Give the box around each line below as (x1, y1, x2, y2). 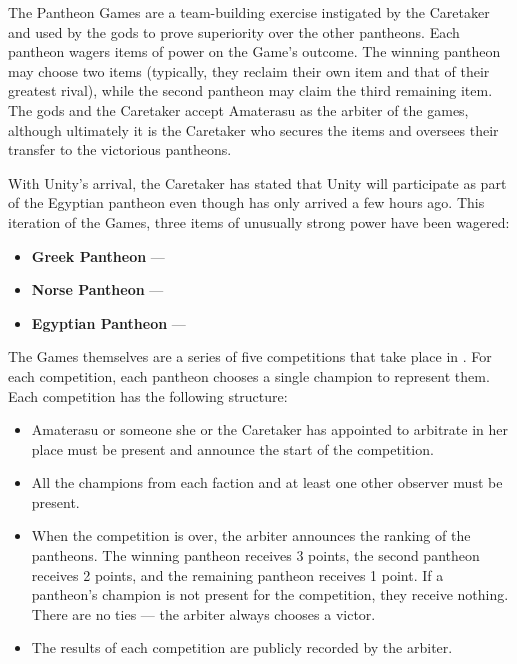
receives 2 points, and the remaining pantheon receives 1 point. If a (31, 564, 444, 585)
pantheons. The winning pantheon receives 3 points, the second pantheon (31, 545, 480, 566)
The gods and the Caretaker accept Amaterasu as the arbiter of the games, (8, 99, 469, 120)
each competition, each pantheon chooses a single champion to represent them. (8, 365, 490, 386)
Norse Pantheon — (31, 279, 164, 300)
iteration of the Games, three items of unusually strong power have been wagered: (8, 211, 510, 232)
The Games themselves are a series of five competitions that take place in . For (8, 346, 492, 367)
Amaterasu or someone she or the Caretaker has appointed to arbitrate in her (31, 419, 509, 440)
